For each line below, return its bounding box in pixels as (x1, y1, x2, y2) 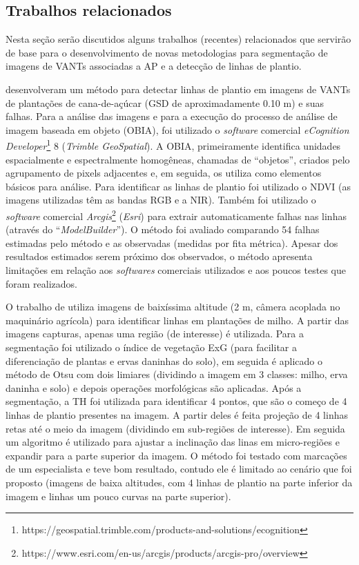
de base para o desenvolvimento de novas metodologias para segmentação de (6, 45, 328, 59)
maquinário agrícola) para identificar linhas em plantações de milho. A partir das (6, 313, 349, 327)
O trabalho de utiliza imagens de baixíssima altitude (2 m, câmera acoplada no (6, 299, 340, 314)
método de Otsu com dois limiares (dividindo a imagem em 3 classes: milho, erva (6, 367, 348, 381)
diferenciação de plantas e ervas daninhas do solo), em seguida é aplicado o (6, 353, 322, 368)
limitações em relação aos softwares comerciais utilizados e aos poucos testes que (6, 263, 346, 277)
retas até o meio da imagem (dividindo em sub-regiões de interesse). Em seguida (6, 421, 345, 435)
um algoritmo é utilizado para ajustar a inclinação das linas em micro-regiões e (6, 435, 340, 449)
